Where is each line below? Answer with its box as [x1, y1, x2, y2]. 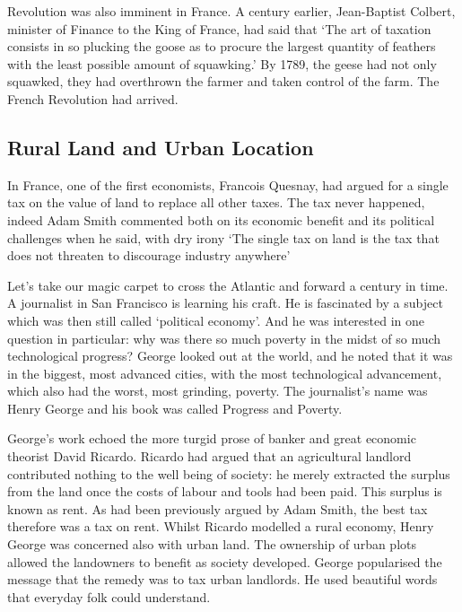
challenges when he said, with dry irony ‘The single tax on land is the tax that [7, 228, 440, 247]
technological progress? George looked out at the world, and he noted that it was [7, 346, 453, 365]
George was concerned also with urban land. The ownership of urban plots [7, 535, 417, 554]
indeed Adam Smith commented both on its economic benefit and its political [7, 210, 435, 229]
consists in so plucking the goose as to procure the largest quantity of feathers [7, 37, 436, 56]
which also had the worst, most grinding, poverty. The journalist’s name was [7, 381, 428, 400]
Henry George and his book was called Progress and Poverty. [7, 398, 343, 417]
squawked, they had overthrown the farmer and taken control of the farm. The [7, 72, 440, 91]
